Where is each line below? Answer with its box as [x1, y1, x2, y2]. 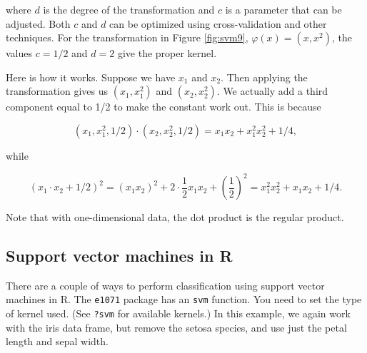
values [6, 46, 33, 61]
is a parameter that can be [225, 2, 342, 16]
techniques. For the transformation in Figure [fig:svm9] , [6, 30, 248, 45]
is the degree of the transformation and [43, 2, 215, 16]
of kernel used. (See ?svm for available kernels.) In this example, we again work [6, 306, 351, 321]
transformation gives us [6, 83, 109, 98]
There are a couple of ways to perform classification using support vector [6, 277, 325, 292]
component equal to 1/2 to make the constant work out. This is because [6, 99, 321, 114]
